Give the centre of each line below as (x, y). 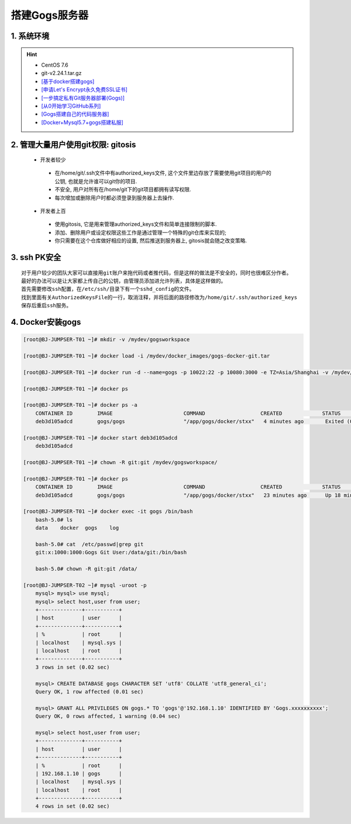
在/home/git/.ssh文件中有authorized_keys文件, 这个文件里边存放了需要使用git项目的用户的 (163, 173)
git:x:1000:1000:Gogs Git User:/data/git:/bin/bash (111, 552)
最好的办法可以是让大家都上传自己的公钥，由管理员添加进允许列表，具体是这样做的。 (124, 281)
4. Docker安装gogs (46, 322)
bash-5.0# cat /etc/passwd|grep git (90, 544)
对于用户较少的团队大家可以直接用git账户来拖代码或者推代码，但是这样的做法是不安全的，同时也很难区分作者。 (156, 273)
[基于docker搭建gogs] (68, 81)
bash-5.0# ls (54, 520)
